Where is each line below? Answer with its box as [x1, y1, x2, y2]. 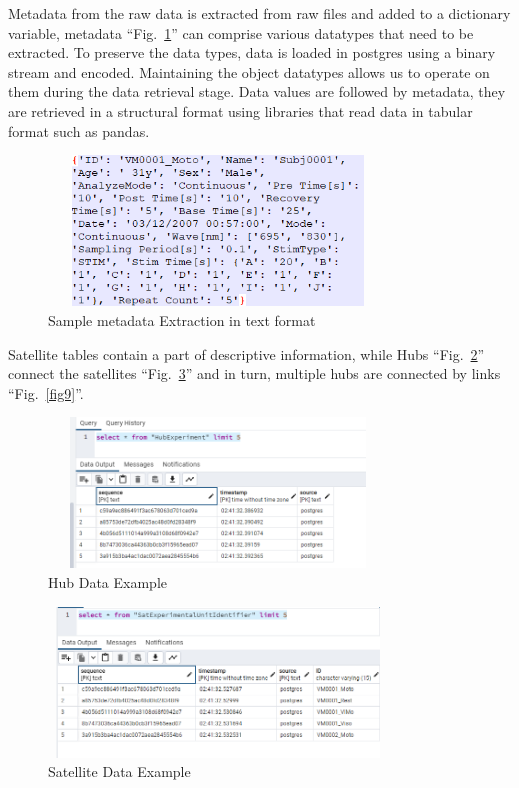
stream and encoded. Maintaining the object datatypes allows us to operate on [8, 61, 490, 82]
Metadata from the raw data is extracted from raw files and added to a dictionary [8, 3, 511, 23]
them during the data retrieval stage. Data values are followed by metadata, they [8, 81, 506, 102]
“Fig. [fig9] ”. [8, 382, 84, 403]
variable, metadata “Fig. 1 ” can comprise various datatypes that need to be [8, 22, 474, 43]
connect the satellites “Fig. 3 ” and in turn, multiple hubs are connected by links [8, 363, 501, 384]
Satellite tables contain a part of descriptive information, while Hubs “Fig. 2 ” [8, 343, 485, 364]
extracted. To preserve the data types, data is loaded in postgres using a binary [8, 42, 496, 63]
